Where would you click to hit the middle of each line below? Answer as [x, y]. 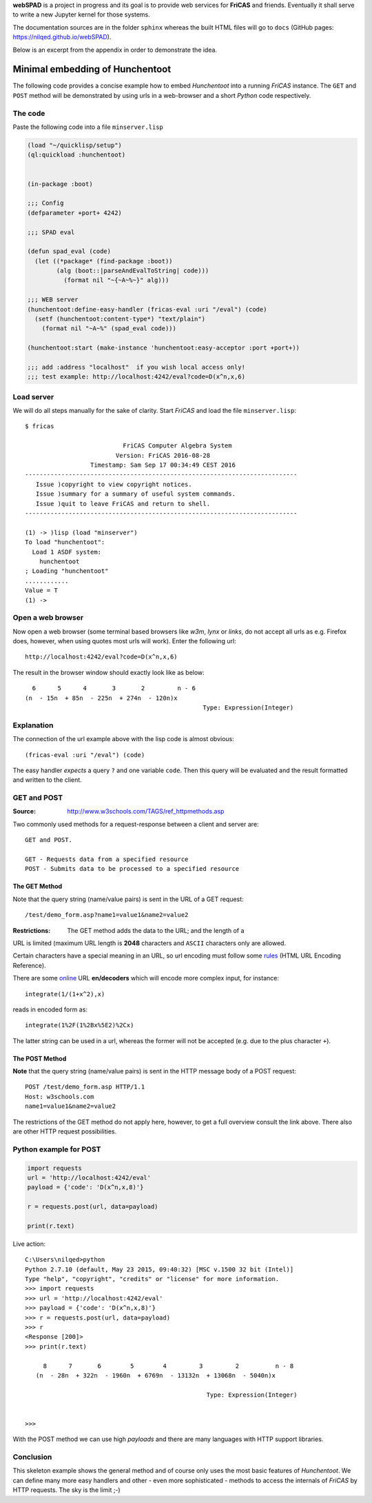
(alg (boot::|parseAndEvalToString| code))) [133, 271]
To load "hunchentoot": [65, 542]
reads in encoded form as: [50, 1009]
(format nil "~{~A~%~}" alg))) [116, 280]
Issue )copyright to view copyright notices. [114, 484]
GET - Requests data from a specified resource [107, 859]
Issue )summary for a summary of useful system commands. [135, 494]
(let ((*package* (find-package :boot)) [104, 261]
